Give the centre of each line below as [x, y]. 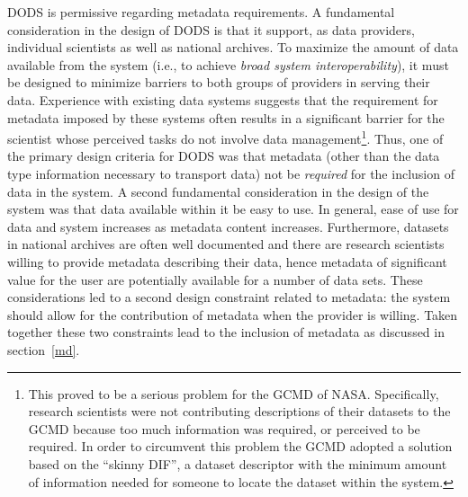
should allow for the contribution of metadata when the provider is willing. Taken [233, 314]
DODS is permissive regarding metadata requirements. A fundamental [201, 12]
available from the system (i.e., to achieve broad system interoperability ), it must [228, 64]
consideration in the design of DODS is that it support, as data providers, [211, 29]
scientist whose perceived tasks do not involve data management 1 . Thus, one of [225, 137]
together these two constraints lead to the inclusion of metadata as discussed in [226, 332]
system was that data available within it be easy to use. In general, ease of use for [233, 209]
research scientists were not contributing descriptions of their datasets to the [239, 411]
